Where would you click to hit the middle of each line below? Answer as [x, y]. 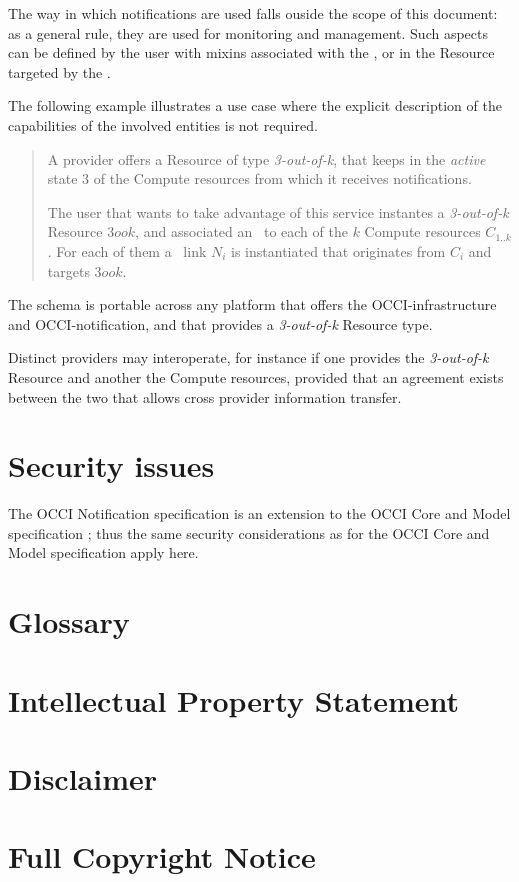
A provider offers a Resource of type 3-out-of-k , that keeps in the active [266, 158]
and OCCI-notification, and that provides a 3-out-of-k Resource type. [220, 323]
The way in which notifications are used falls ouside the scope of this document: [253, 13]
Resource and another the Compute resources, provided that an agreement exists [256, 376]
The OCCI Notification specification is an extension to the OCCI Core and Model [259, 513]
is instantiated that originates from [338, 250]
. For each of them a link [127, 250]
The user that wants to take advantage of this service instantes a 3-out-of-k [278, 211]
